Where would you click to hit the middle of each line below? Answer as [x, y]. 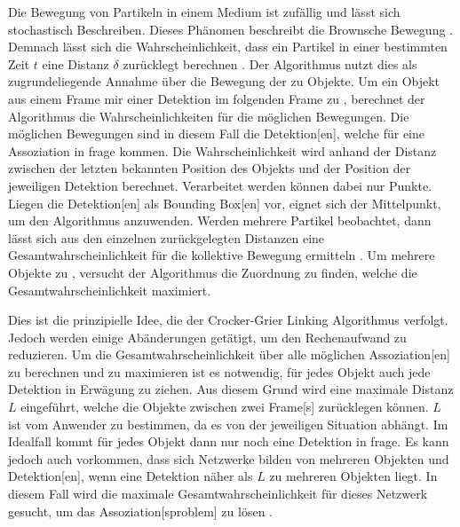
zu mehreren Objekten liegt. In [353, 476]
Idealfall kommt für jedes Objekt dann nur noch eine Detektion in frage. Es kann [229, 441]
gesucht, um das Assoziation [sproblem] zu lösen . [141, 511]
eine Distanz [75, 63]
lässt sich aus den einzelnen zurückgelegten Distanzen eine [167, 237]
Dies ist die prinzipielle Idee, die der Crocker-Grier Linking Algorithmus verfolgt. [228, 320]
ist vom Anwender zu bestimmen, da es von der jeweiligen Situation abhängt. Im [228, 424]
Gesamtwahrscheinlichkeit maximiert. [110, 290]
